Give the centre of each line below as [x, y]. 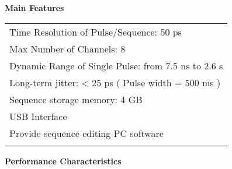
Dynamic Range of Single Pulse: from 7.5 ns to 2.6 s [116, 65]
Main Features [34, 8]
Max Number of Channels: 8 [67, 48]
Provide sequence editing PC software [86, 133]
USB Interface [38, 116]
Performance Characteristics [63, 161]
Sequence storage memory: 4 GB [76, 99]
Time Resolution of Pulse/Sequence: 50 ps [96, 31]
